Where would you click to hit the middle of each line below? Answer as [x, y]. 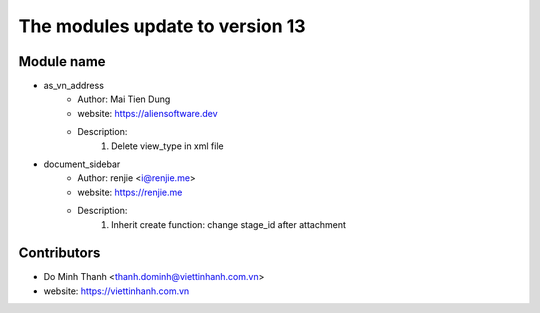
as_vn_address [74, 86]
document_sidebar [82, 164]
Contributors [59, 253]
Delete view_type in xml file [167, 146]
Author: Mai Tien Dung [124, 99]
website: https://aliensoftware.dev [148, 113]
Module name [62, 61]
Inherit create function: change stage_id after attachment [229, 224]
